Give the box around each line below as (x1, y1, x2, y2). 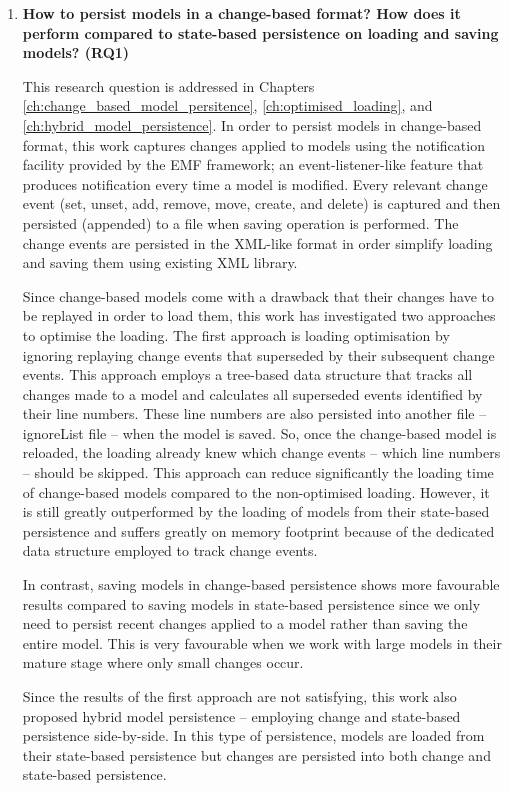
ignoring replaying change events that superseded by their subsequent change (22, 344, 495, 365)
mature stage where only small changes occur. (22, 652, 304, 673)
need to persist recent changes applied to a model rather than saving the (22, 613, 468, 634)
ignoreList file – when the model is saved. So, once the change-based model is (22, 422, 497, 443)
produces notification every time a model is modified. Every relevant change (22, 173, 488, 194)
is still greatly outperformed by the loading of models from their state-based (22, 501, 490, 522)
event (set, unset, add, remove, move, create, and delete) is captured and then (22, 193, 501, 214)
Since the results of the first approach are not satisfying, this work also (22, 686, 457, 706)
